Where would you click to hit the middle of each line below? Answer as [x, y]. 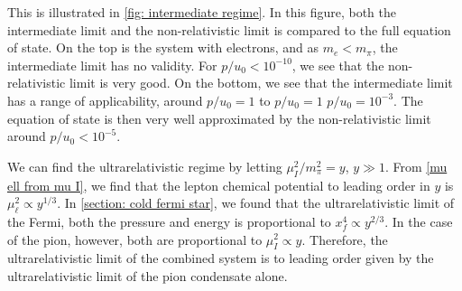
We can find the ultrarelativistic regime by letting [145, 166]
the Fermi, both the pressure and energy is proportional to [169, 221]
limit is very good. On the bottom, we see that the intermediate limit [261, 83]
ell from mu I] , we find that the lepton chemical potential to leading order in [219, 185]
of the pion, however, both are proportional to [135, 239]
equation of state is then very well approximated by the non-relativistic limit [219, 118]
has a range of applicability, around [105, 100]
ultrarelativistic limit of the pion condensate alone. [148, 275]
